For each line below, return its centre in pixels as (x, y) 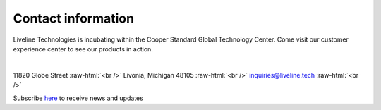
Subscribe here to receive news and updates (78, 98)
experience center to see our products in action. (83, 49)
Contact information (73, 18)
